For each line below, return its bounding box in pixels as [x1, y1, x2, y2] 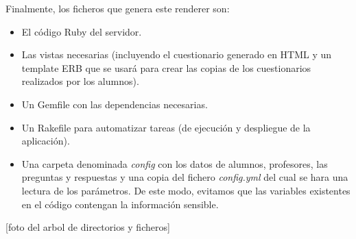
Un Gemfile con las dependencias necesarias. [21, 97, 208, 111]
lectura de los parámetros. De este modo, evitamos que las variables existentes [21, 183, 351, 197]
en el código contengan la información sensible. [21, 197, 219, 211]
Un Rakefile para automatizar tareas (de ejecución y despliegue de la [21, 120, 311, 134]
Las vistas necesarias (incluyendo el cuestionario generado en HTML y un [21, 47, 332, 62]
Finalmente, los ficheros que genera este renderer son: [5, 1, 230, 15]
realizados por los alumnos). [21, 74, 139, 88]
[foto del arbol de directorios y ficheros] [5, 220, 170, 234]
